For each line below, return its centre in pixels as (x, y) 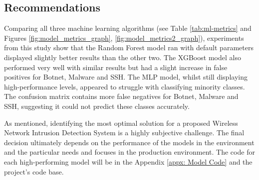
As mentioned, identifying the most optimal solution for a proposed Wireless (121, 123)
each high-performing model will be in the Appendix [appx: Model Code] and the (128, 161)
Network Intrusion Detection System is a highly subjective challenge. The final (124, 133)
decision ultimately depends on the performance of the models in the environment (129, 142)
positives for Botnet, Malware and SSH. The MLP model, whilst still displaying (126, 77)
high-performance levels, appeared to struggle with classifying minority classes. (125, 86)
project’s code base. (34, 171)
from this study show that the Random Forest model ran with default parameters (129, 47)
